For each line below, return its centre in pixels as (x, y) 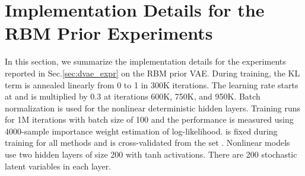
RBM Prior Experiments (109, 33)
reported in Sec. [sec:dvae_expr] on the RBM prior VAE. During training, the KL (152, 73)
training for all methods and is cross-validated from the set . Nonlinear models (147, 143)
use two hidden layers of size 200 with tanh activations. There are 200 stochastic (151, 154)
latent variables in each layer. (58, 166)
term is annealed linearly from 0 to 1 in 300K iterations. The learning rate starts (152, 84)
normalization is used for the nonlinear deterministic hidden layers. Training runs (153, 108)
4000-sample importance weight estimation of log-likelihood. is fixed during (141, 131)
